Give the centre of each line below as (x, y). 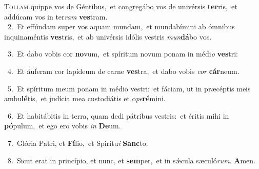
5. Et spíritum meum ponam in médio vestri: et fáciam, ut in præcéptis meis (129, 88)
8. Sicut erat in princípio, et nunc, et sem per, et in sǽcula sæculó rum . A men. (131, 160)
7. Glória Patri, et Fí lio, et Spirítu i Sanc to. (78, 143)
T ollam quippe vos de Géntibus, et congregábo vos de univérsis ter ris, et (121, 6)
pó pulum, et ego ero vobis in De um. (63, 126)
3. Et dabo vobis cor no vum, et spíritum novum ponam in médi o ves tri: (123, 54)
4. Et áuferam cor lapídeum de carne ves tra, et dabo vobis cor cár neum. (123, 71)
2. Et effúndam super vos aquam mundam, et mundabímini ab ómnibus (121, 26)
